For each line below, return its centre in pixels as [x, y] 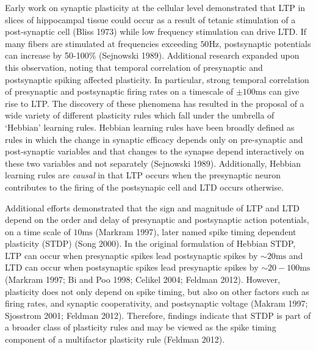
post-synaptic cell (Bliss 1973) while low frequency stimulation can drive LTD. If [156, 31]
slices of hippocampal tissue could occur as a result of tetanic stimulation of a [150, 19]
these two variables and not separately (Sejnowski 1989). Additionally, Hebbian [153, 163]
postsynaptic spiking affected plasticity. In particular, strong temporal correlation [157, 79]
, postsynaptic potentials [265, 43]
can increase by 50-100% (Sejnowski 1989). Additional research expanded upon [152, 55]
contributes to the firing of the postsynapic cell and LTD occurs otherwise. [145, 187]
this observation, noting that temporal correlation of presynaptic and [134, 67]
